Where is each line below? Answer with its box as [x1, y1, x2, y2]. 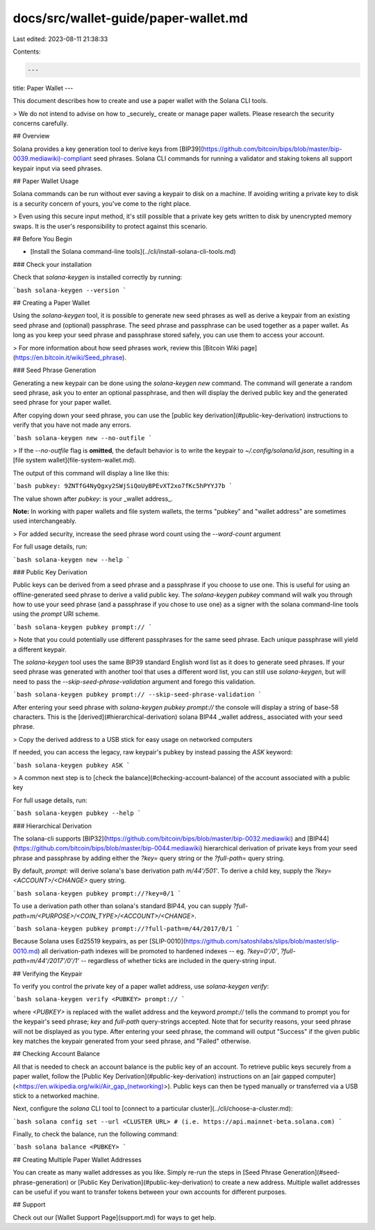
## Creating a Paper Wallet [12, 298, 90, 307]
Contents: [12, 47, 41, 56]
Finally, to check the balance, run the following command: [12, 1130, 178, 1138]
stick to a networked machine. [12, 1092, 100, 1100]
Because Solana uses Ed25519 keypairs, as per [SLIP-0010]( [12, 937, 186, 946]
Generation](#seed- [283, 1168, 340, 1176]
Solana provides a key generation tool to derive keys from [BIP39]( [12, 145, 203, 153]
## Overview [12, 132, 50, 140]
